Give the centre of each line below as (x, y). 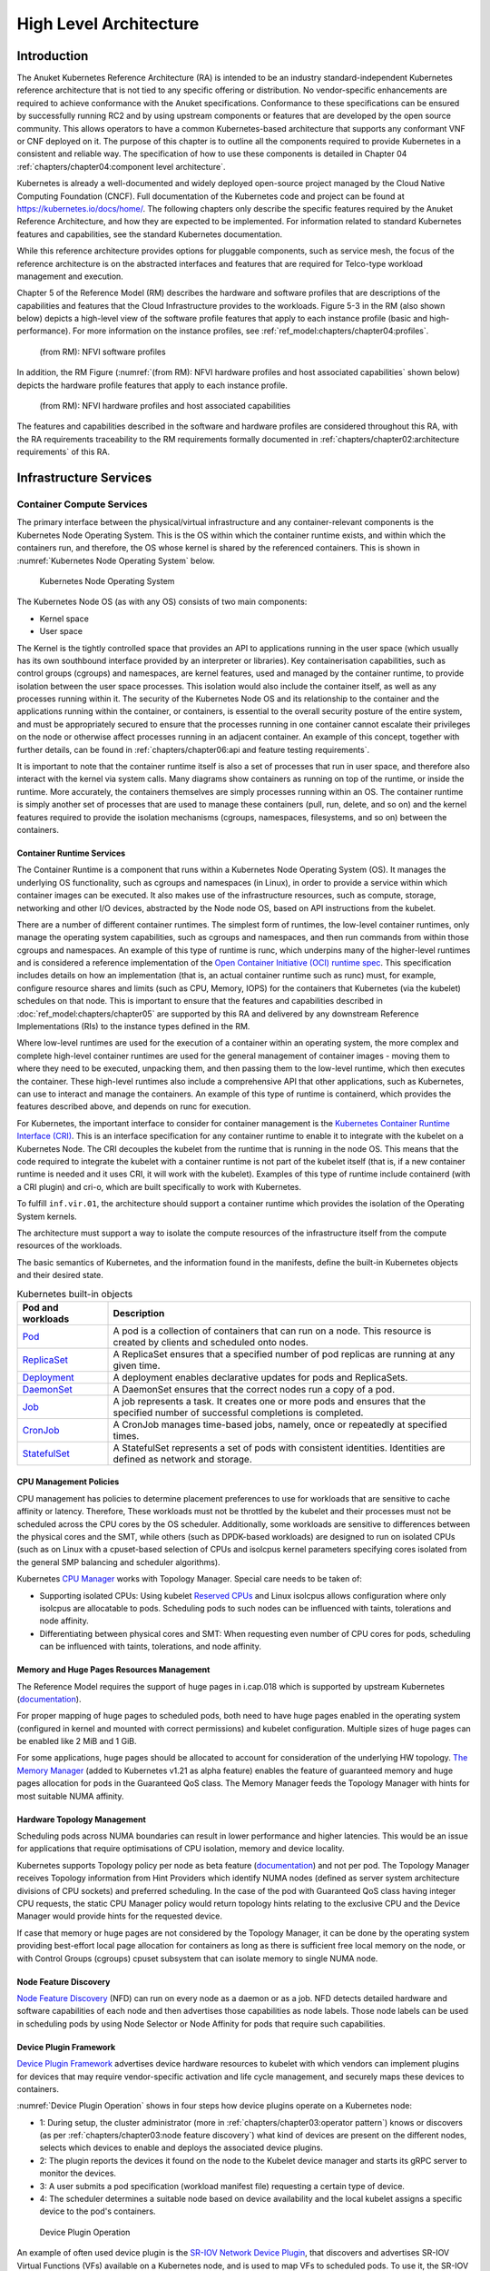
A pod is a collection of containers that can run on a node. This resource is (272, 1331)
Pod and (40, 1307)
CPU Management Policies (68, 1482)
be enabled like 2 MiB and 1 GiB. (77, 1741)
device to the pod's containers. (98, 2211)
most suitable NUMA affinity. (70, 1796)
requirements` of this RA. (64, 452)
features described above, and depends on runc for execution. (134, 1106)
